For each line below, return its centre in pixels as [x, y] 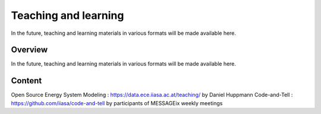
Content [26, 81]
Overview [29, 50]
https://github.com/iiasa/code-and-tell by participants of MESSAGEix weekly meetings [117, 103]
